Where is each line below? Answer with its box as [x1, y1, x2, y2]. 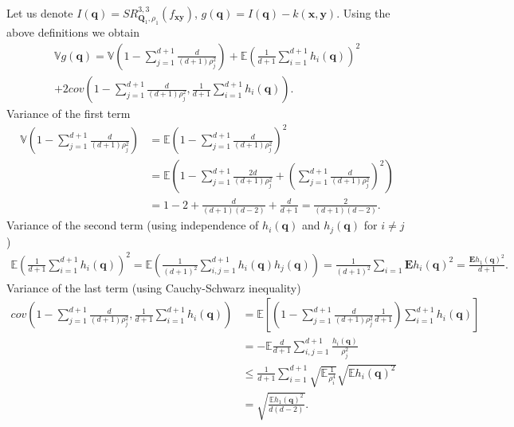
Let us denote [6, 5, 73, 21]
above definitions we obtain [6, 24, 139, 41]
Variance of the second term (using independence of [6, 217, 259, 233]
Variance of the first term [6, 105, 131, 122]
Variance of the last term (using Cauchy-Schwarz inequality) [6, 279, 301, 296]
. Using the [336, 5, 390, 21]
